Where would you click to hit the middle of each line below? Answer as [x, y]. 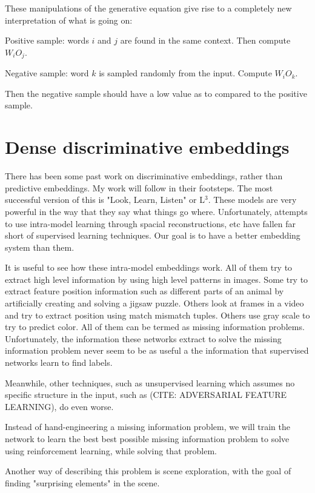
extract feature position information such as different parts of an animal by [144, 291]
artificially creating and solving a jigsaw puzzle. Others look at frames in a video [154, 303]
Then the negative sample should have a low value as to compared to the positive [156, 93]
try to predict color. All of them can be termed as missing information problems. [155, 327]
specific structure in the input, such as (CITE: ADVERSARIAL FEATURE [146, 395]
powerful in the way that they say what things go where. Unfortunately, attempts [156, 211]
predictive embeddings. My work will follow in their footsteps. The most [139, 187]
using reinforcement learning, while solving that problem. [111, 450]
